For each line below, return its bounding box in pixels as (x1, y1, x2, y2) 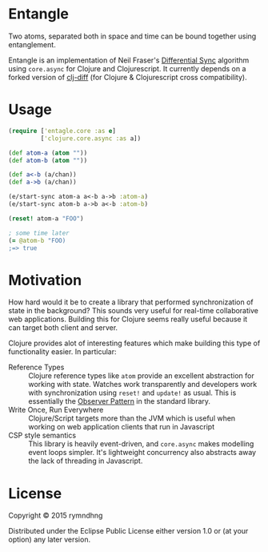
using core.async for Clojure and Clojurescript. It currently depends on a (8, 63, 246, 73)
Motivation (8, 271, 82, 289)
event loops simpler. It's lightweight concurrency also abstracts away (28, 448, 257, 457)
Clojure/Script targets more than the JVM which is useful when (28, 413, 236, 423)
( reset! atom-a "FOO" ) (8, 214, 84, 223)
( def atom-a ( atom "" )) (8, 149, 88, 157)
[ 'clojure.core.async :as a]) (40, 134, 142, 143)
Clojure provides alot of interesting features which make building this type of (8, 338, 261, 349)
